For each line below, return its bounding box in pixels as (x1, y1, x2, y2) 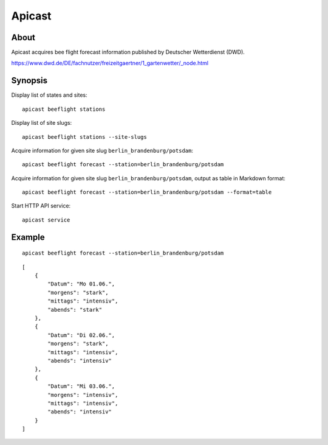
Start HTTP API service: (11, 202, 71, 209)
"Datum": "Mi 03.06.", (47, 383, 115, 390)
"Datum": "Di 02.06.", (47, 332, 115, 338)
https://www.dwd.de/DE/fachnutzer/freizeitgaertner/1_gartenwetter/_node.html (11, 60, 209, 67)
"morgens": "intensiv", (47, 391, 118, 398)
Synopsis (11, 75, 48, 86)
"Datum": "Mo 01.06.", (47, 281, 115, 287)
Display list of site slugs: (11, 119, 72, 127)
